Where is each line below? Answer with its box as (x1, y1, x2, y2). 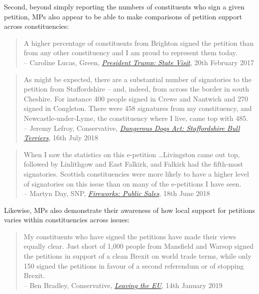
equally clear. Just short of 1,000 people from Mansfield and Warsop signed (23, 241, 254, 251)
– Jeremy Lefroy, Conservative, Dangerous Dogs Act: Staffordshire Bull (23, 122, 240, 133)
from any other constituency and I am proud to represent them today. (23, 47, 238, 58)
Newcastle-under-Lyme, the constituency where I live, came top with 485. (23, 112, 249, 123)
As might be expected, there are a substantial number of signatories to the (23, 74, 252, 84)
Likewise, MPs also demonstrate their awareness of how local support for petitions (4, 204, 256, 215)
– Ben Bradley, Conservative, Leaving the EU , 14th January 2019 (23, 280, 223, 290)
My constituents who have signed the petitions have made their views (23, 231, 237, 241)
